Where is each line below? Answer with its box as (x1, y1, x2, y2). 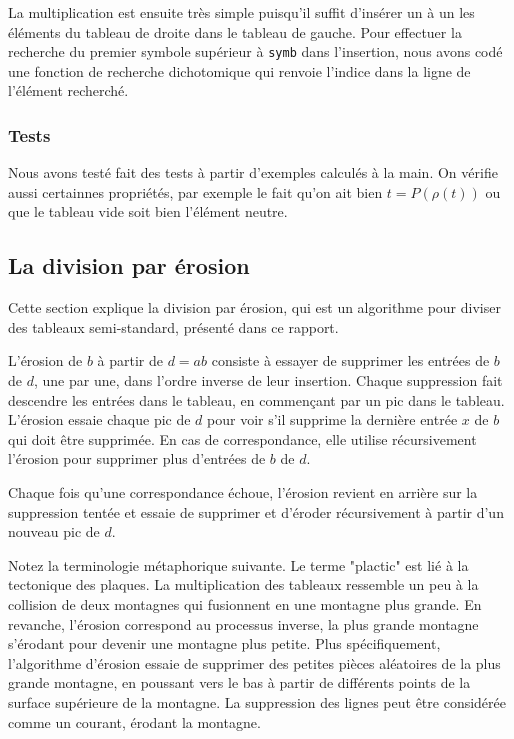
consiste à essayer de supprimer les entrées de (211, 350, 490, 371)
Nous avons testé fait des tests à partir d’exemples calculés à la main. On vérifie (8, 162, 498, 183)
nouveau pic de (8, 521, 100, 542)
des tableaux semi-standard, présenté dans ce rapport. (8, 316, 339, 337)
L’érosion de (8, 350, 83, 371)
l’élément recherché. (8, 80, 129, 101)
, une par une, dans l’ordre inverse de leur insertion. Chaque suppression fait (33, 370, 503, 391)
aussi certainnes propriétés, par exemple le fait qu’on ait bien (8, 181, 383, 202)
